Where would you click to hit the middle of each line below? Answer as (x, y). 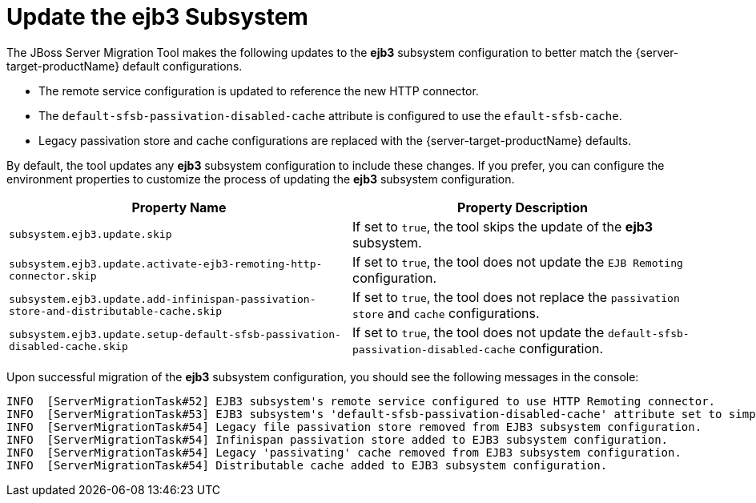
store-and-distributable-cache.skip (116, 311)
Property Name (179, 207)
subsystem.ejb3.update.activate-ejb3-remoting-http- (166, 264)
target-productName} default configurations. (125, 66)
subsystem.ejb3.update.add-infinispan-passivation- (163, 299)
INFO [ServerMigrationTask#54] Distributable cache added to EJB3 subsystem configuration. (307, 465)
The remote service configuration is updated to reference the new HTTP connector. (259, 91)
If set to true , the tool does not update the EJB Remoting (518, 262)
